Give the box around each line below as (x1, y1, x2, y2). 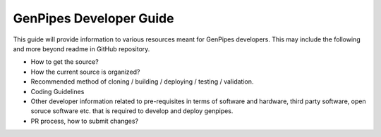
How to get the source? (30, 58, 99, 66)
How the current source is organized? (30, 67, 140, 76)
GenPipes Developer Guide (13, 11, 174, 26)
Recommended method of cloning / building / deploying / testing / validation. (30, 77, 254, 86)
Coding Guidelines (30, 87, 85, 96)
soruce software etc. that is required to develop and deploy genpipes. (30, 107, 234, 115)
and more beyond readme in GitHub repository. (13, 44, 150, 53)
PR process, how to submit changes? (30, 117, 139, 125)
